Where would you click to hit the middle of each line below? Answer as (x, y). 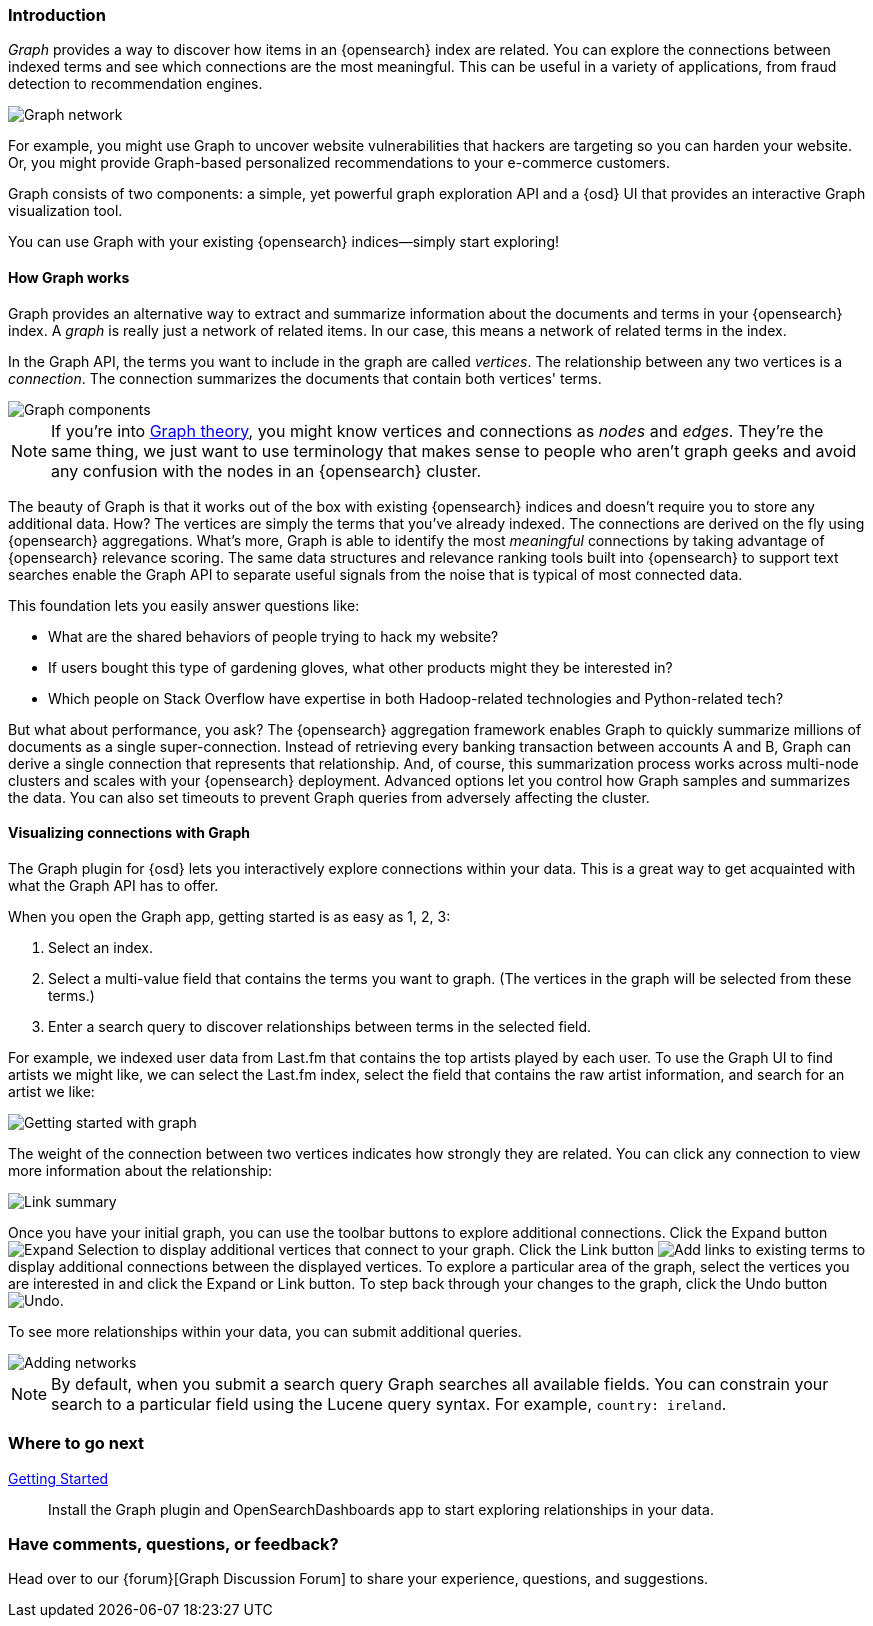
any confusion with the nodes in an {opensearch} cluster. (266, 470)
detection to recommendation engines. (135, 84)
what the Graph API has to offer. (113, 885)
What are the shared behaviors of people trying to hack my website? (273, 636)
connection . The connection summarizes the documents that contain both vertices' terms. (305, 378)
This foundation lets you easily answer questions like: (184, 605)
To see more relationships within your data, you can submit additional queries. (265, 1331)
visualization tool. (65, 211)
